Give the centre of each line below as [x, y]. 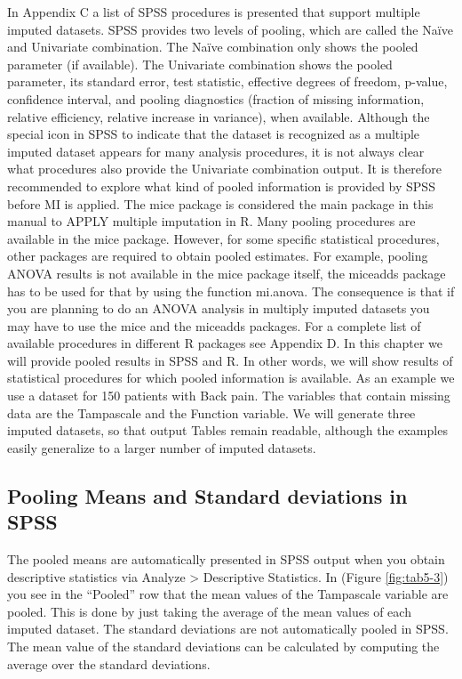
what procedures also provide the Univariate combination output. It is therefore [224, 169]
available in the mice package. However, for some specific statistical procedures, [223, 238]
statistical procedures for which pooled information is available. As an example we [231, 378]
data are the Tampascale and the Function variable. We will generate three [211, 412]
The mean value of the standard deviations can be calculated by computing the [223, 646]
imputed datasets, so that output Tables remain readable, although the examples [227, 430]
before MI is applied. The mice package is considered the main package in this [220, 203]
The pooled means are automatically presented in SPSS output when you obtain [226, 559]
